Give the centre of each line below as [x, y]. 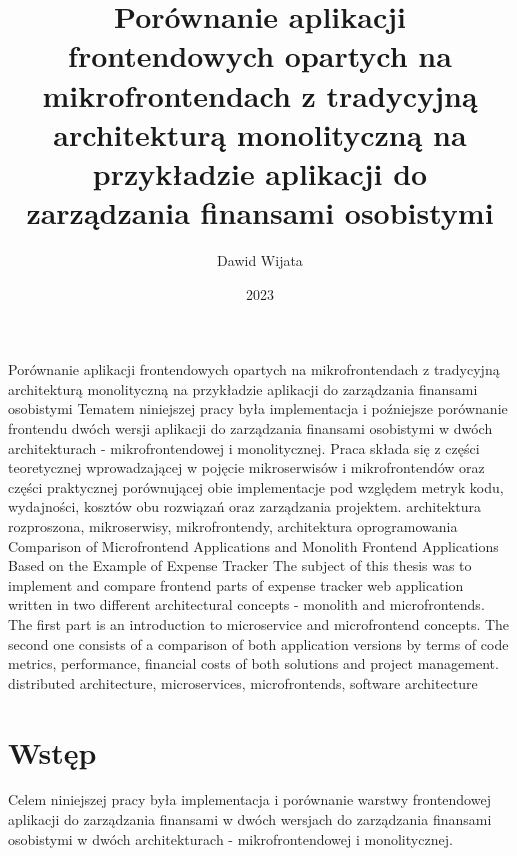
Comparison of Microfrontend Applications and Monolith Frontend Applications [253, 545]
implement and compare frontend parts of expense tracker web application [236, 584]
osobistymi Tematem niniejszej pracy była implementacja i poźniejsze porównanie [258, 408]
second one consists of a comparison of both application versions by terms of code [258, 643]
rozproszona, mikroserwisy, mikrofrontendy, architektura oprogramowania [233, 526]
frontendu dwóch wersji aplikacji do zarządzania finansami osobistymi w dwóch [250, 428]
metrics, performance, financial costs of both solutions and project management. [253, 663]
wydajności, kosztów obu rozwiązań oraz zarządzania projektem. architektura [244, 506]
